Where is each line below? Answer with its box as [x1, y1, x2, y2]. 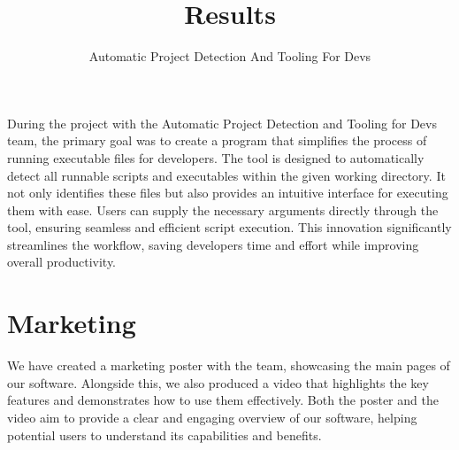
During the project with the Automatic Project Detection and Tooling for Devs [7, 113, 437, 132]
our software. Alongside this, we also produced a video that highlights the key [7, 373, 429, 392]
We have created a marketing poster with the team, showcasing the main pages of [7, 356, 450, 375]
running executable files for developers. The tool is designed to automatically [7, 148, 425, 167]
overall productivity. [7, 252, 117, 271]
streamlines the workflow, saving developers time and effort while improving [7, 235, 419, 253]
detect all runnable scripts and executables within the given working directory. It [7, 166, 446, 184]
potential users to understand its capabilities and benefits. [7, 425, 322, 444]
